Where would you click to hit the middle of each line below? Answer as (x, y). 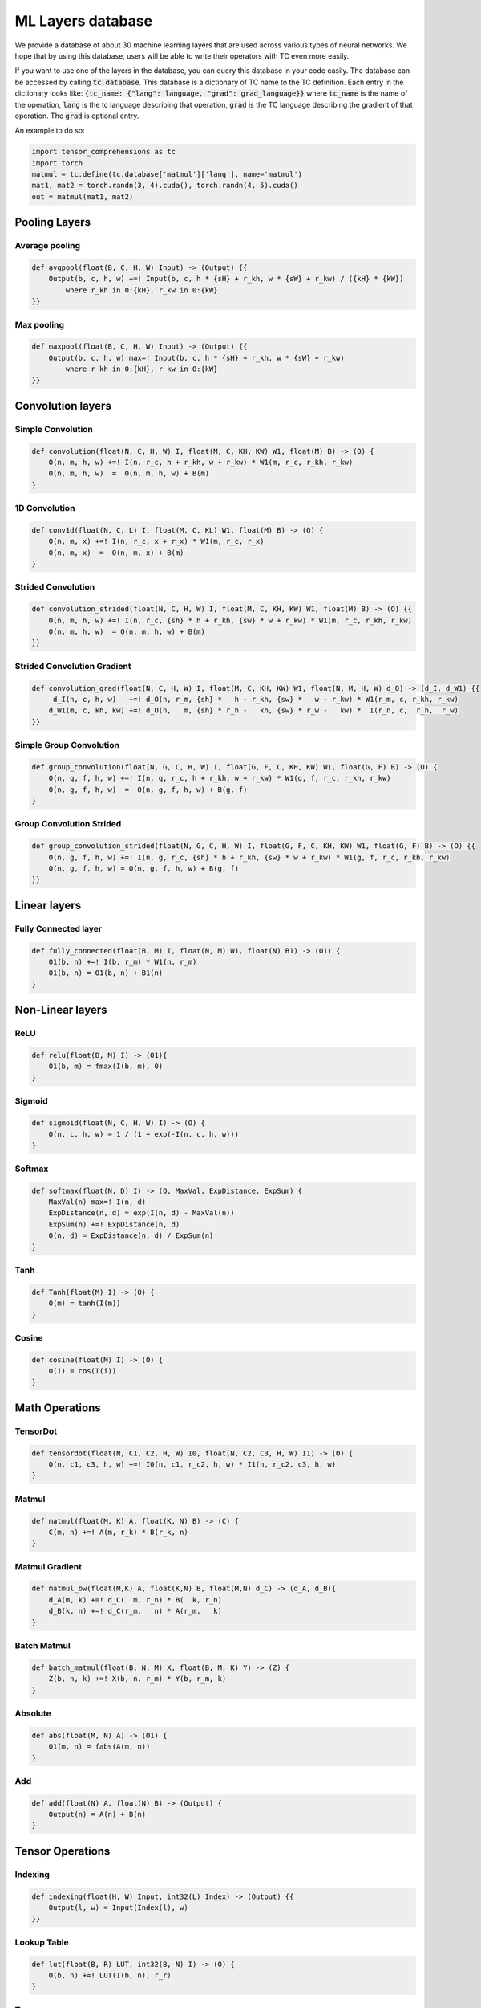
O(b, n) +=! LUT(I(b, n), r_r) (110, 1975)
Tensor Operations (63, 1851)
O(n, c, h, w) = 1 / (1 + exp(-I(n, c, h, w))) (144, 1134)
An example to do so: (50, 131)
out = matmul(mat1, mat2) (83, 196)
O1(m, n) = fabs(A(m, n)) (99, 1747)
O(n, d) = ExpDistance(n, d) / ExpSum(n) (131, 1236)
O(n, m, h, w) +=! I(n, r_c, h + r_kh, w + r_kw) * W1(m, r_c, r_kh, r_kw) (201, 463)
